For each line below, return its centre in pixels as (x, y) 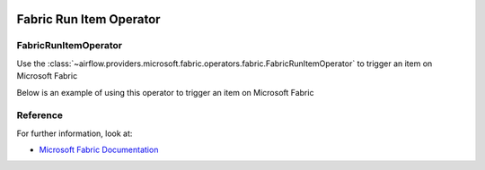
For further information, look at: (75, 133)
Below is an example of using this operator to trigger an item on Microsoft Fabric (165, 92)
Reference (40, 115)
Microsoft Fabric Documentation (99, 150)
